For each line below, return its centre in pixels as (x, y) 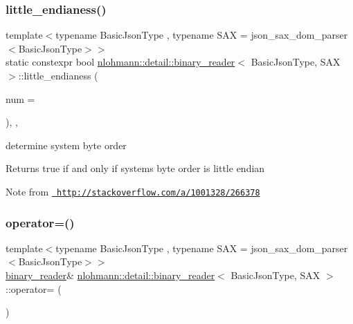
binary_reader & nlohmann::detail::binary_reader (110, 275)
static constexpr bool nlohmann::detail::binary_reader (120, 62)
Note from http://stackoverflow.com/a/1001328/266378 (133, 191)
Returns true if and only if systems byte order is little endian (135, 168)
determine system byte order (66, 145)
